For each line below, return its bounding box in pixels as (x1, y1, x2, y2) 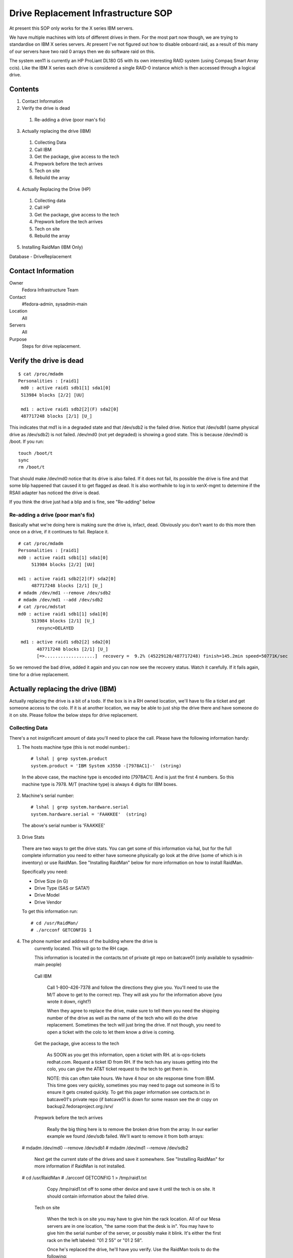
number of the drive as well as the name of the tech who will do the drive (47, 1014, 198, 1021)
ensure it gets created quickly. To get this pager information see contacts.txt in (47, 1089, 210, 1095)
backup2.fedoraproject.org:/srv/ (47, 1104, 113, 1110)
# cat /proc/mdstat (18, 604, 66, 610)
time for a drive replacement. (9, 671, 70, 677)
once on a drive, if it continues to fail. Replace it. (9, 529, 109, 535)
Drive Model (34, 892, 60, 898)
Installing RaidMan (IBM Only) (22, 244, 83, 250)
